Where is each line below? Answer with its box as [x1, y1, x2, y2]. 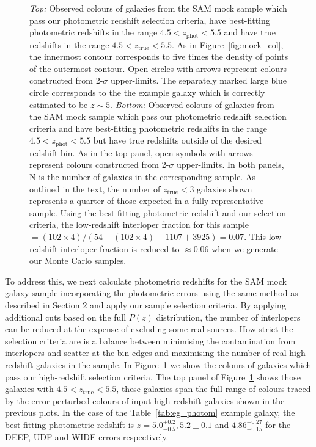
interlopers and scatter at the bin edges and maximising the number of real [5, 346, 287, 359]
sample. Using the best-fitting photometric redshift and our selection [29, 206, 287, 219]
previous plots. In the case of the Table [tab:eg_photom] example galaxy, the [5, 406, 295, 419]
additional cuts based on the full [5, 310, 127, 323]
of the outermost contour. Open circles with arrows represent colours [29, 62, 287, 74]
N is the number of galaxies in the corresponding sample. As [29, 170, 255, 183]
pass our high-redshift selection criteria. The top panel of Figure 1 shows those [5, 370, 301, 383]
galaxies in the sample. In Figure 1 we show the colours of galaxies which [36, 358, 312, 371]
